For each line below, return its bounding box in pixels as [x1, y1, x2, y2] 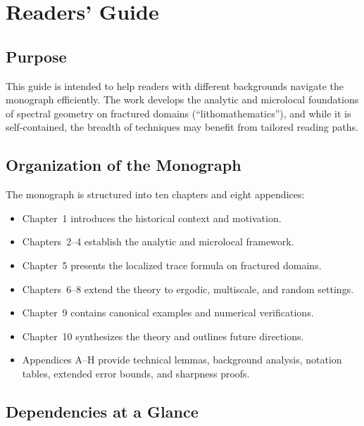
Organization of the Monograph [6, 154, 241, 176]
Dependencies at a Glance [6, 400, 199, 422]
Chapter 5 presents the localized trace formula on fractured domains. [22, 257, 322, 272]
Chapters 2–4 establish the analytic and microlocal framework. [22, 234, 294, 249]
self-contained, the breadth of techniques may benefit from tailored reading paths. [6, 120, 358, 134]
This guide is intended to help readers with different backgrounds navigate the [6, 78, 344, 93]
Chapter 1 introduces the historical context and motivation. [22, 210, 282, 225]
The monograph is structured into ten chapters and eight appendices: [6, 187, 305, 202]
